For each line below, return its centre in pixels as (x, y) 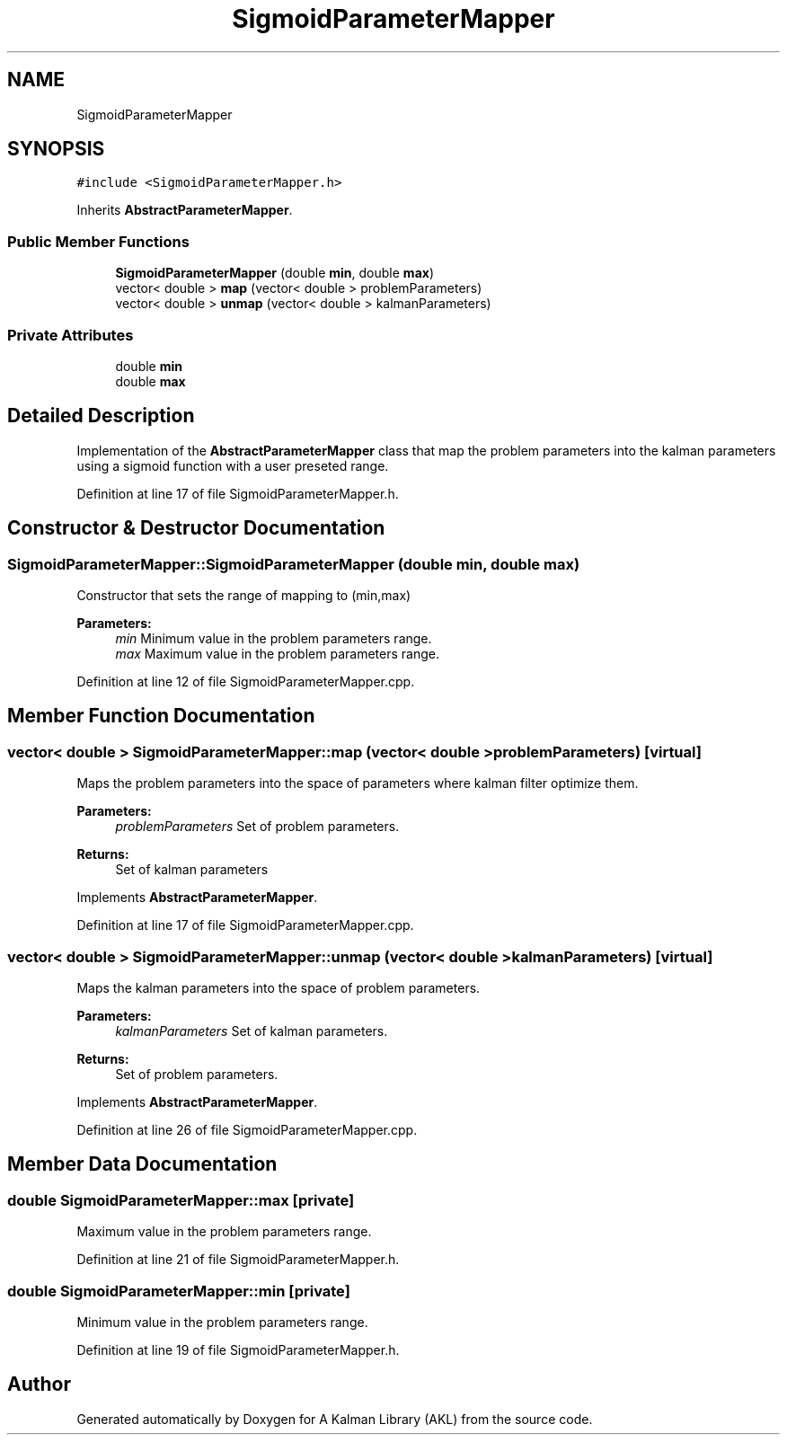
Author (39, 1384)
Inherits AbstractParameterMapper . (185, 210)
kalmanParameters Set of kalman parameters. (252, 1031)
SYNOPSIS (56, 149)
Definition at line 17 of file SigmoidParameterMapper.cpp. (245, 925)
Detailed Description (101, 416)
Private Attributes (71, 335)
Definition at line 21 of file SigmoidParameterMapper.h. (238, 1260)
